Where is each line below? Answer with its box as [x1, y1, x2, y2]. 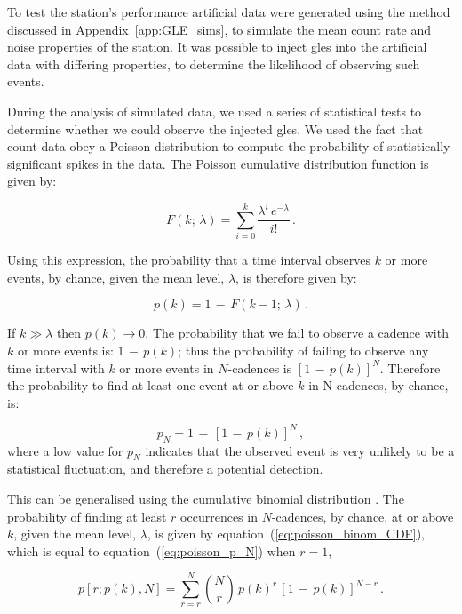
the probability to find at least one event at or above [7, 376, 294, 395]
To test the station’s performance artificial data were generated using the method [7, 3, 450, 20]
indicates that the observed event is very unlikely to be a [145, 441, 455, 459]
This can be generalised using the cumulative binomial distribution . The [7, 490, 404, 508]
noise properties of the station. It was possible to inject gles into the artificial [7, 37, 427, 56]
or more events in [119, 358, 214, 377]
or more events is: [17, 341, 114, 360]
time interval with [7, 358, 105, 377]
